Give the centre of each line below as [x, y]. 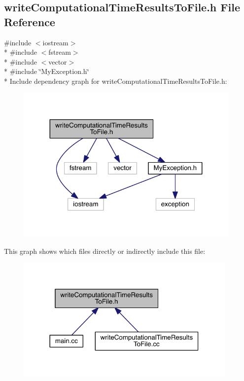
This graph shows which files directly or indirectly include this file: [105, 251]
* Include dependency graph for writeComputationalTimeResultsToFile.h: [116, 81]
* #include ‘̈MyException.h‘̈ [47, 71]
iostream [55, 42]
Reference [30, 21]
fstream [60, 52]
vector [58, 61]
